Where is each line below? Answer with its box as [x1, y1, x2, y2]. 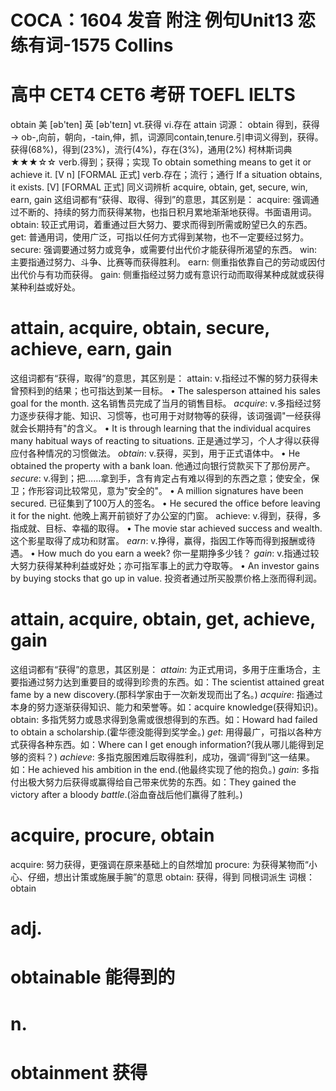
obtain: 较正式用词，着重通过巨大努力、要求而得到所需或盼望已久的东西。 [10, 219, 313, 231]
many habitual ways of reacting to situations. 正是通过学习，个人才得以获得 [10, 435, 320, 447]
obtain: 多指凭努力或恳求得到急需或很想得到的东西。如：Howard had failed [10, 714, 318, 725]
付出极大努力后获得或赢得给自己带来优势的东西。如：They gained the [10, 776, 297, 788]
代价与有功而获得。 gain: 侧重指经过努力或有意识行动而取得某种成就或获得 [18, 269, 325, 281]
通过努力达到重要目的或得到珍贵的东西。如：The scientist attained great [27, 676, 325, 688]
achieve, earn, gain [10, 338, 173, 361]
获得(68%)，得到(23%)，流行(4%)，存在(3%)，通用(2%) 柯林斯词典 [10, 144, 293, 156]
